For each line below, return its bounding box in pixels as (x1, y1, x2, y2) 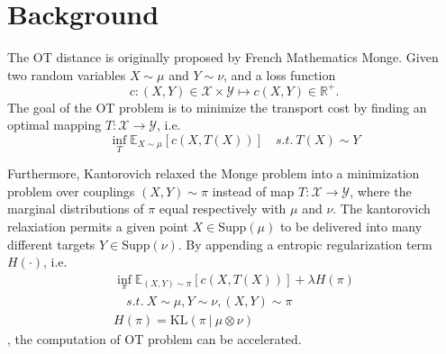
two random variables (7, 65, 126, 84)
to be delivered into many (279, 217, 423, 235)
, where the (350, 181, 412, 200)
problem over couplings (7, 181, 135, 200)
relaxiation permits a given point (7, 217, 188, 235)
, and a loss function (223, 65, 336, 84)
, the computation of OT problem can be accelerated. (7, 330, 302, 349)
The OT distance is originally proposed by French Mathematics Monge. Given (7, 48, 439, 67)
